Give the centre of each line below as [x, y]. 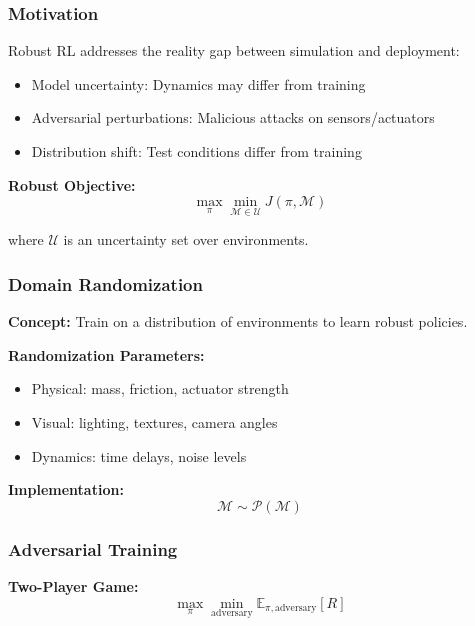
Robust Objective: [72, 184]
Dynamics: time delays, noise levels [139, 455]
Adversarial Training [93, 548]
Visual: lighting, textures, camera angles [154, 422]
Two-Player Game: [73, 586]
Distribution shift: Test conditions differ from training [196, 151]
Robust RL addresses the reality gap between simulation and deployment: [234, 50]
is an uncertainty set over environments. [186, 239]
